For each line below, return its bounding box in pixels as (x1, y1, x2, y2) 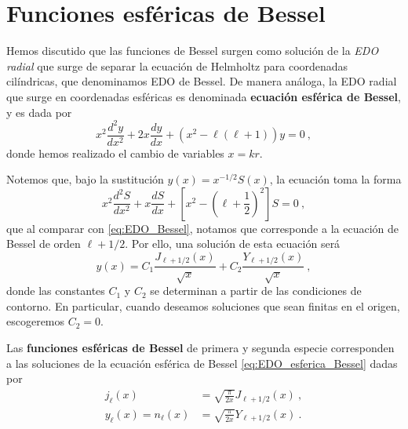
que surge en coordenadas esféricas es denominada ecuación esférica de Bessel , (6, 88, 401, 104)
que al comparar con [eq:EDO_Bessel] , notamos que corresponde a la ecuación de (6, 220, 399, 236)
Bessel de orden (6, 235, 81, 252)
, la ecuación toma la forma (269, 171, 402, 187)
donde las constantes (6, 282, 105, 299)
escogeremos (6, 313, 65, 329)
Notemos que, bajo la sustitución (6, 171, 164, 187)
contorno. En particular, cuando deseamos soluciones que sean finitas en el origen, (6, 297, 400, 314)
